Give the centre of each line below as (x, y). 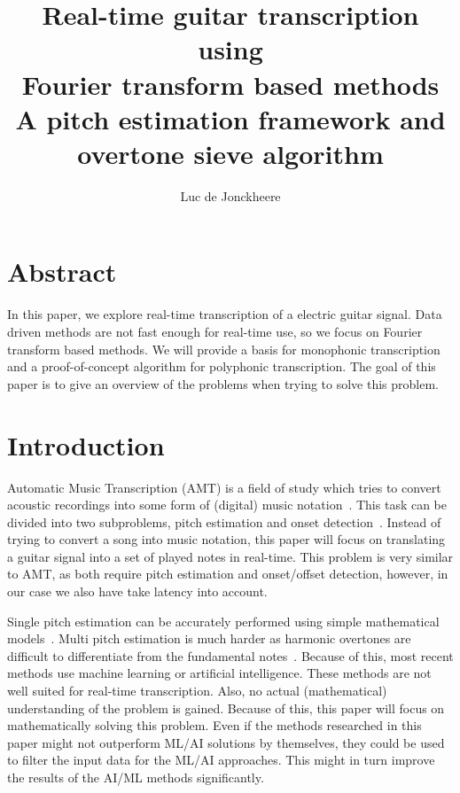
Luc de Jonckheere (230, 195)
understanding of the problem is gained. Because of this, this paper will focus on (226, 707)
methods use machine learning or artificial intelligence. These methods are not (219, 673)
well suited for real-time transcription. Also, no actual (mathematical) (197, 691)
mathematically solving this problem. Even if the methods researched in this (214, 725)
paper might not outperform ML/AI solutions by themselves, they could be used (226, 742)
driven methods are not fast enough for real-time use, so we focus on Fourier (215, 331)
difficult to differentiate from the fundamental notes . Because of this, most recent (230, 655)
